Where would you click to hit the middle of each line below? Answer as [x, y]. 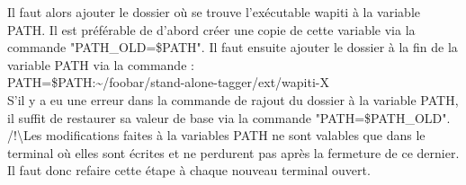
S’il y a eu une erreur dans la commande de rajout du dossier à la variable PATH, [233, 99]
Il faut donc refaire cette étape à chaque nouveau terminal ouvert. [189, 170]
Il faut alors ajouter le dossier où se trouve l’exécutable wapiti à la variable [214, 12]
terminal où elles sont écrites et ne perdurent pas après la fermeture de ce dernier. [233, 152]
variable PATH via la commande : [101, 64]
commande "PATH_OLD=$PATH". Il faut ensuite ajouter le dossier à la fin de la [233, 47]
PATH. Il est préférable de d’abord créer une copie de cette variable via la [211, 29]
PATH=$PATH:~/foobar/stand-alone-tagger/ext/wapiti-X [168, 82]
